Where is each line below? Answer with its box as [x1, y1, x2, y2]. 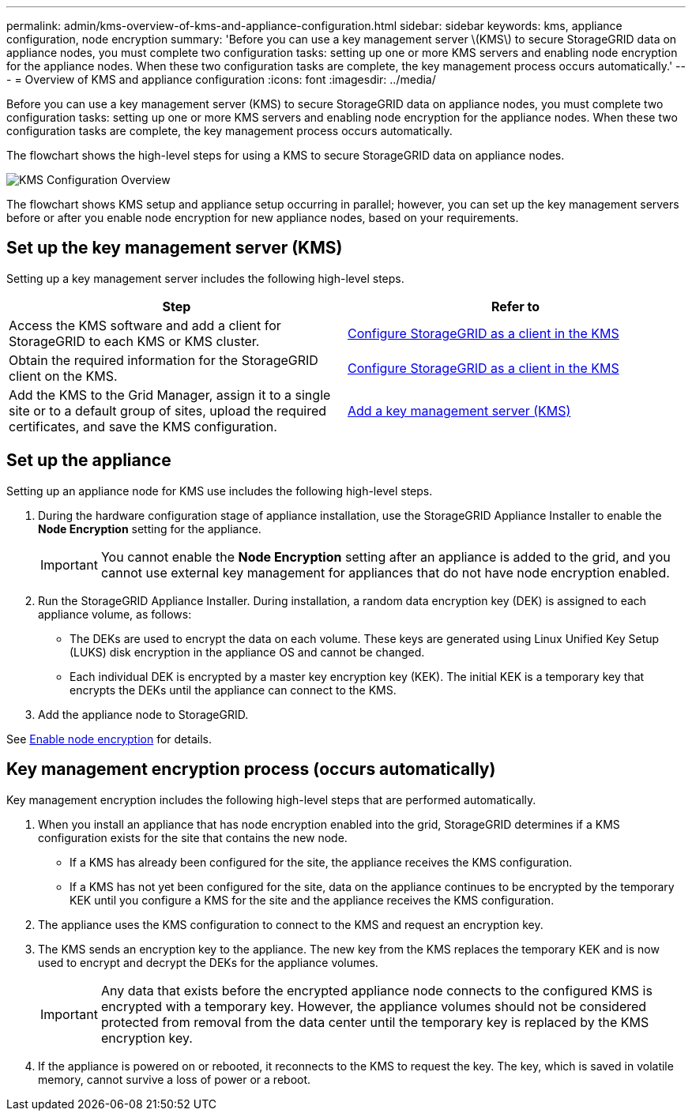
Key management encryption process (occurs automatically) [6, 759, 496, 780]
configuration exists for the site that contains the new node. [38, 830, 348, 844]
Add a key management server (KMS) [348, 402, 571, 419]
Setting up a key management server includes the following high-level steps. [6, 271, 404, 285]
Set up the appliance [6, 450, 171, 471]
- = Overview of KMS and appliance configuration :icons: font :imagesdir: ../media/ [6, 73, 436, 86]
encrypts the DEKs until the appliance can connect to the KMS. [70, 683, 397, 697]
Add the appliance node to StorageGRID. [38, 707, 249, 721]
